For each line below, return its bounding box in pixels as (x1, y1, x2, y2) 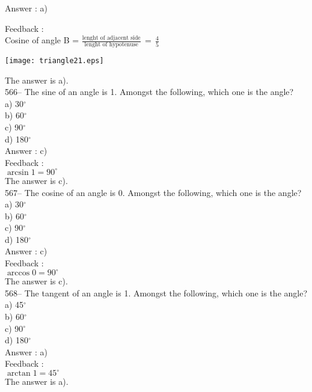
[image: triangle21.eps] (5, 57, 104, 66)
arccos (7, 269, 30, 278)
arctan (7, 369, 31, 378)
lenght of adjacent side (82, 34, 141, 41)
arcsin (7, 168, 29, 177)
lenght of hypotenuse (84, 41, 138, 48)
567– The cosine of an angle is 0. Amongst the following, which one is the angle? (5, 186, 302, 198)
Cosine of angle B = (5, 34, 79, 46)
